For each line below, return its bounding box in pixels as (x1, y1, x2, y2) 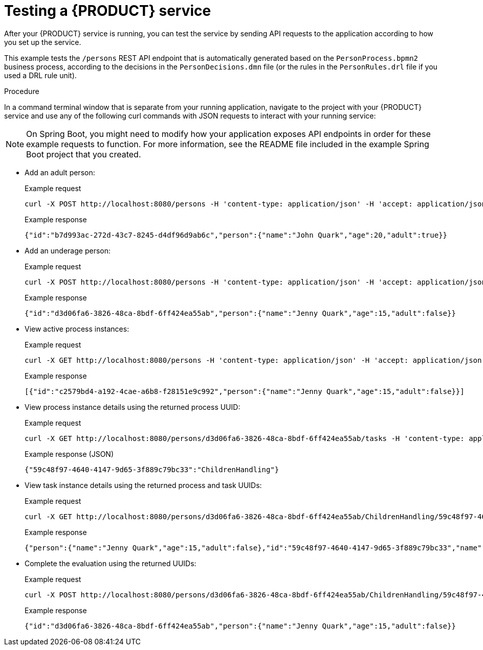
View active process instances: (25, 324, 129, 333)
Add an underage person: (25, 246, 111, 255)
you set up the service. (4, 37, 81, 47)
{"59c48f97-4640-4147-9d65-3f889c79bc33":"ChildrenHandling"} (25, 465, 279, 474)
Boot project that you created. (26, 149, 141, 159)
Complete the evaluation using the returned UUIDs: (25, 559, 196, 568)
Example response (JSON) (25, 449, 114, 458)
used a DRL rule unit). (4, 71, 77, 80)
